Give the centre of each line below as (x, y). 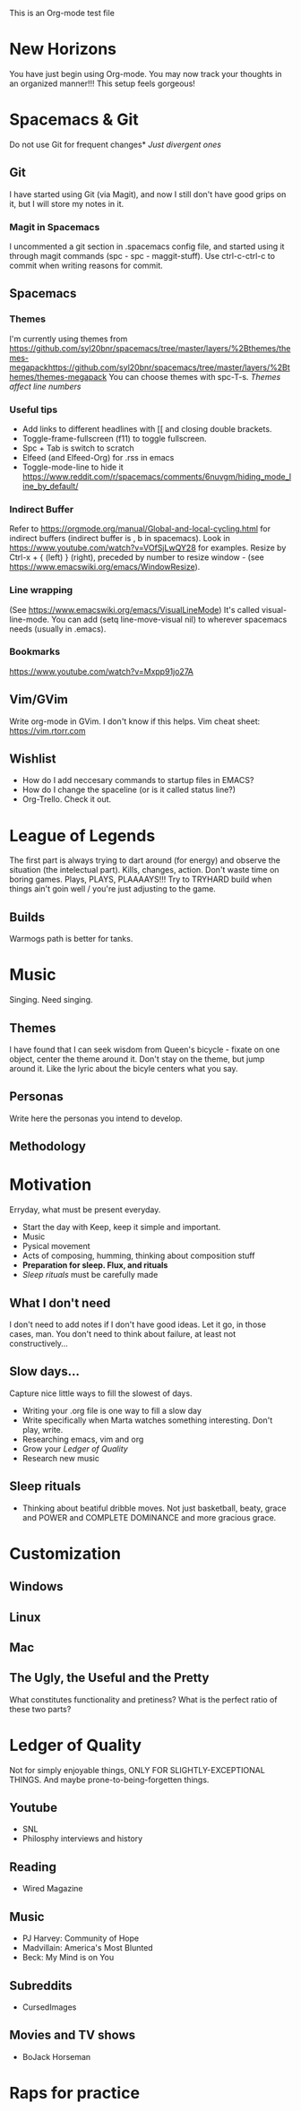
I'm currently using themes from (69, 339)
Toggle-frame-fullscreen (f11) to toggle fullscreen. (114, 438)
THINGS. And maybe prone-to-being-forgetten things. (109, 1779)
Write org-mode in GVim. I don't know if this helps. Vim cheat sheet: (135, 721)
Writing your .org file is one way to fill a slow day (112, 1410)
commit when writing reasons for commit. (86, 265)
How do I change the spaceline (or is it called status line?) (129, 790)
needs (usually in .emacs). (58, 629)
